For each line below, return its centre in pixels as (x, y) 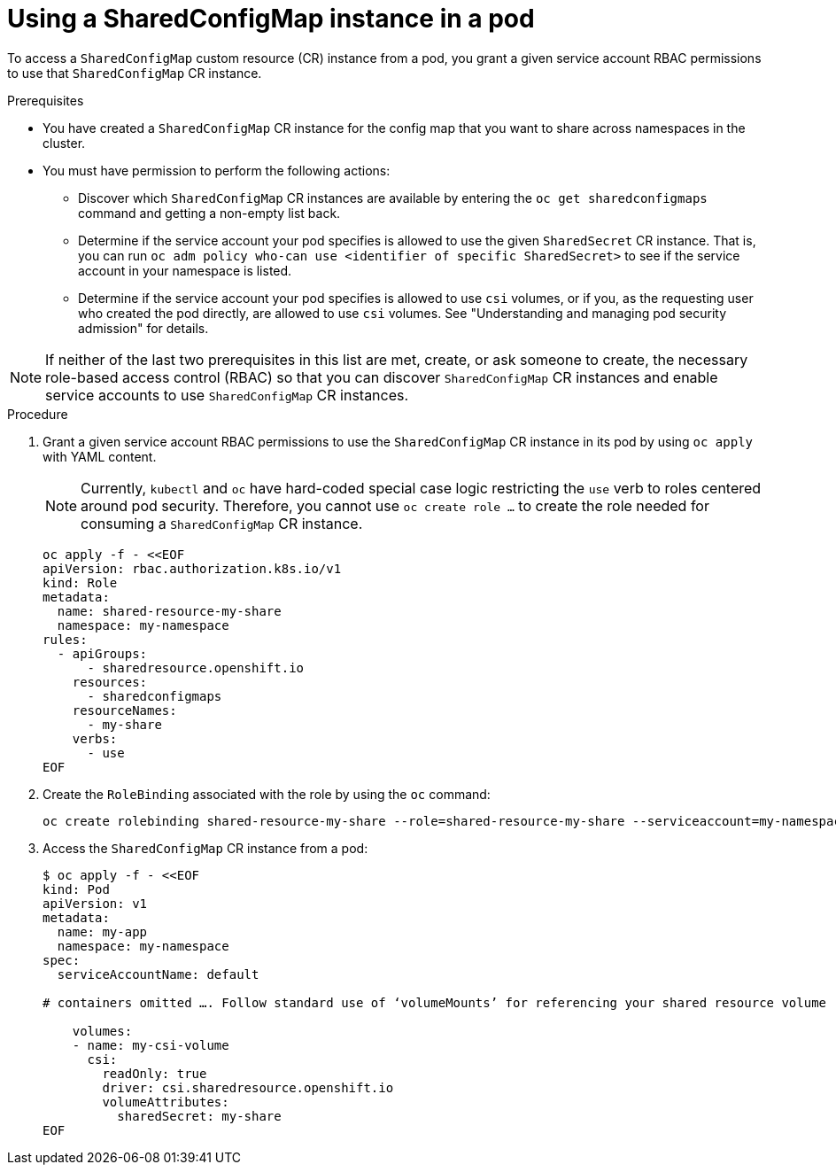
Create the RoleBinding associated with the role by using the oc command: (267, 794)
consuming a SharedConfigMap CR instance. (222, 523)
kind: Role (80, 582)
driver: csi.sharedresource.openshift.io (248, 1087)
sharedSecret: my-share (199, 1116)
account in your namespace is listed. (185, 270)
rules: (65, 639)
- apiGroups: (102, 653)
